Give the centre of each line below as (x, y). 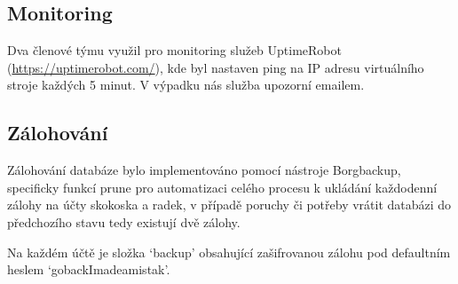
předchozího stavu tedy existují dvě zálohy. (124, 221)
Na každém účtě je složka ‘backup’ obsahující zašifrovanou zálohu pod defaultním (229, 252)
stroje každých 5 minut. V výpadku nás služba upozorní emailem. (186, 85)
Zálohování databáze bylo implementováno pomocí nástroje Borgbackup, (204, 170)
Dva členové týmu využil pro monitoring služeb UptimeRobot (174, 50)
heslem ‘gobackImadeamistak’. (89, 269)
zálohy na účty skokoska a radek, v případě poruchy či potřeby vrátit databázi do (229, 205)
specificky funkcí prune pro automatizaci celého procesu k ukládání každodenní (222, 187)
